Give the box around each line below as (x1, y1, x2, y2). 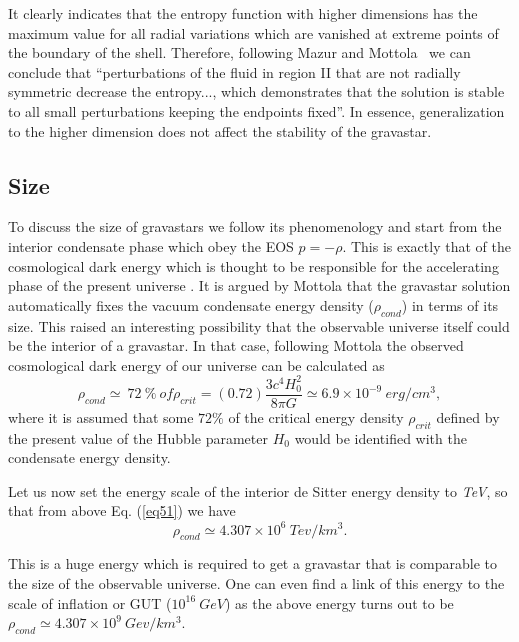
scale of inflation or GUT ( (8, 592, 172, 613)
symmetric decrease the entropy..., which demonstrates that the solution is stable (8, 81, 505, 102)
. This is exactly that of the (342, 235, 511, 256)
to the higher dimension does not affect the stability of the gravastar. (8, 120, 432, 141)
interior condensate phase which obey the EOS (8, 235, 294, 256)
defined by (436, 406, 500, 427)
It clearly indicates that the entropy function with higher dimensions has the (8, 3, 478, 23)
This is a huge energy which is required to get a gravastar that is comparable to (8, 553, 498, 574)
